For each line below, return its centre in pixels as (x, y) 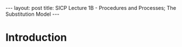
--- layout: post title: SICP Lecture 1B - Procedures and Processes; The (91, 8)
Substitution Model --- (32, 14)
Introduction (36, 37)
